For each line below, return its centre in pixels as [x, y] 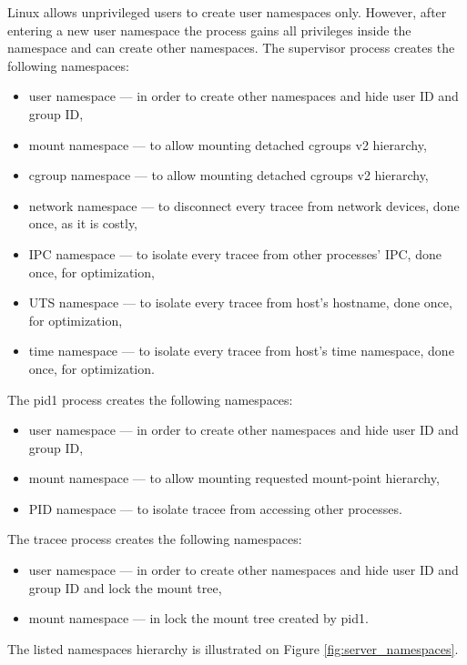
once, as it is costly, [83, 223]
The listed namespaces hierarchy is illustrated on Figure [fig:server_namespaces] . [233, 648]
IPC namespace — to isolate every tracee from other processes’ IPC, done [235, 253]
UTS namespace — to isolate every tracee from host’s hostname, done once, [240, 302]
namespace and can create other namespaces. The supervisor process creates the [231, 48]
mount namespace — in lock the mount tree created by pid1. [198, 618]
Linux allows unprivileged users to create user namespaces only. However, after [227, 12]
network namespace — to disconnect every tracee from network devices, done [244, 205]
